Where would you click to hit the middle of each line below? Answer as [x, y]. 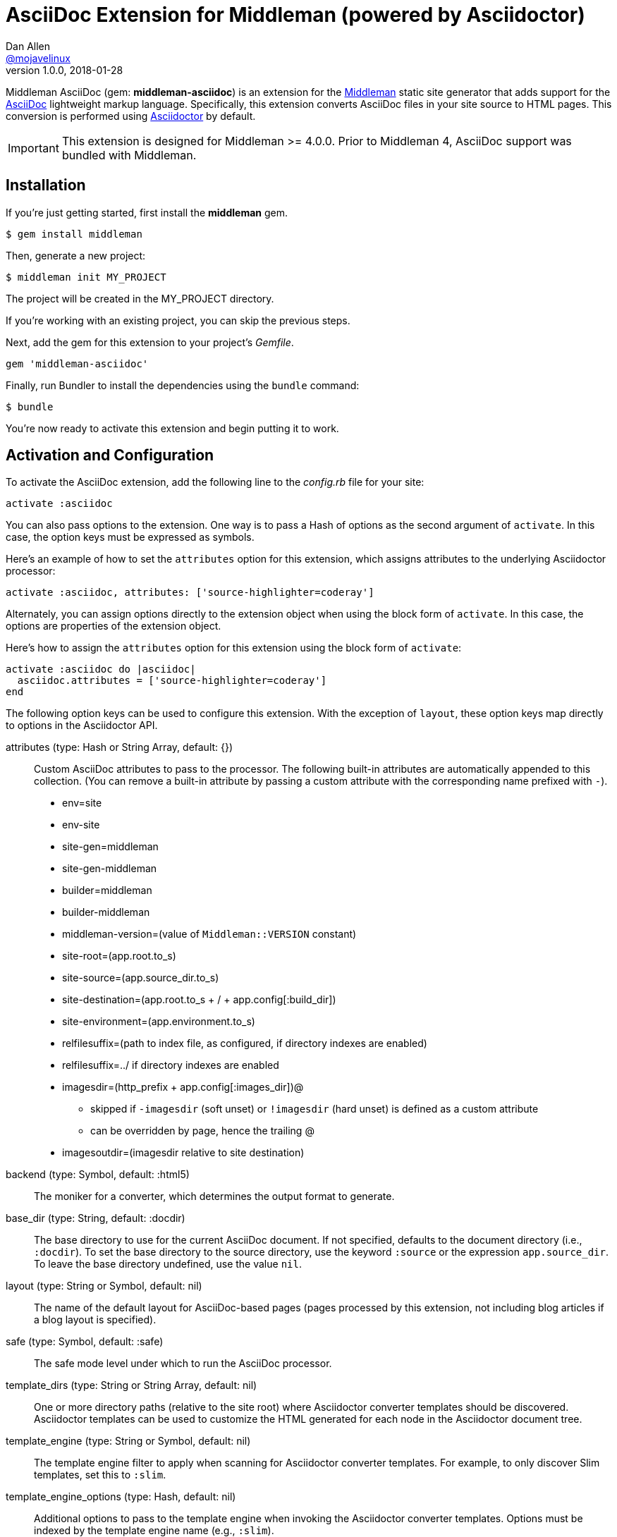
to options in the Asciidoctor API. [82, 725]
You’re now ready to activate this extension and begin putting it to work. [172, 428]
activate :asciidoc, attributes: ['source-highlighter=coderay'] [190, 593]
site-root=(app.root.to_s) [119, 956]
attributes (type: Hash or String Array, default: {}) [120, 747]
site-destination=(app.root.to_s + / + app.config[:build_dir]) [199, 1000]
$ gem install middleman [74, 234]
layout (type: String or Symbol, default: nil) [104, 1286]
